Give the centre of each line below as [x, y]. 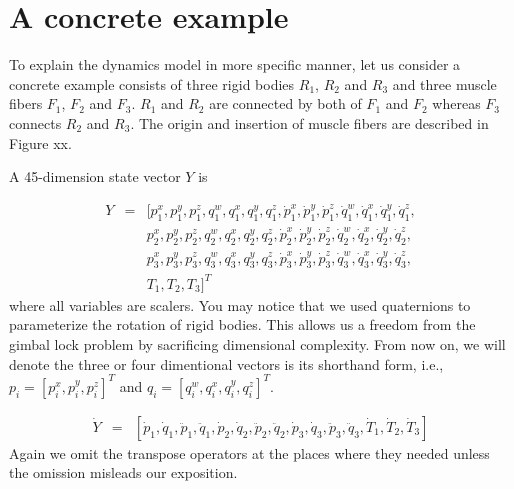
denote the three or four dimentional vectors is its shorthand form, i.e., [226, 363]
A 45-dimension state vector [95, 176]
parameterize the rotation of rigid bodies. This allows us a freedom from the [242, 324]
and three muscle [444, 83]
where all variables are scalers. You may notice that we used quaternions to [240, 304]
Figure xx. [40, 142]
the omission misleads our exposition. [123, 472]
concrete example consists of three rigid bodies [152, 83]
